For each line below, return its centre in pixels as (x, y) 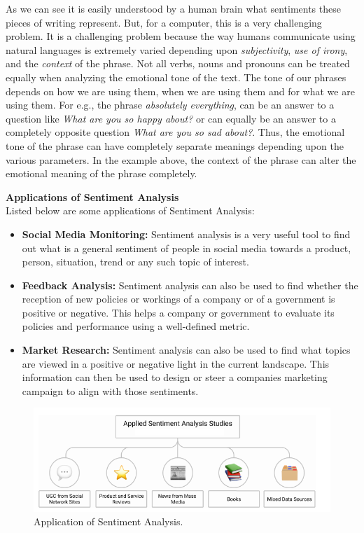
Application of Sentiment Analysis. (108, 521)
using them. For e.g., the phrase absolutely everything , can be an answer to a (170, 105)
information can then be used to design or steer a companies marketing (175, 377)
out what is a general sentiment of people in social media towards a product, (187, 248)
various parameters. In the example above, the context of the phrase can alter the (181, 159)
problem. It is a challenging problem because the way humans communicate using (181, 36)
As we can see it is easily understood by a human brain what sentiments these (173, 8)
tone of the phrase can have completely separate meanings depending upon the (175, 145)
